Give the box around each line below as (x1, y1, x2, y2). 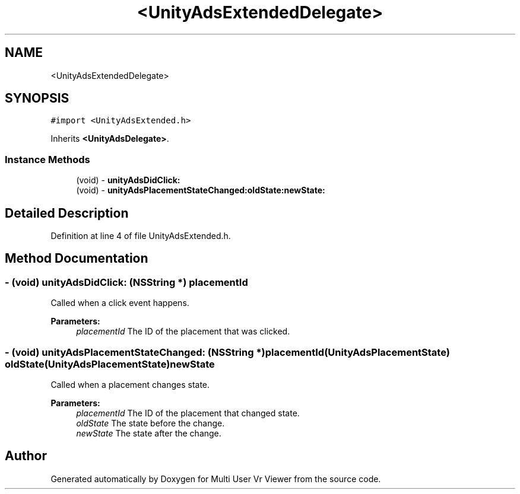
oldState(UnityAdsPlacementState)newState (5, 358, 215, 370)
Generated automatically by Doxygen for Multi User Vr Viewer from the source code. (50, 473, 381, 484)
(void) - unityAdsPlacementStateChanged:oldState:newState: (76, 185, 325, 196)
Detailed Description (5, 205, 129, 221)
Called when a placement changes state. (50, 380, 210, 390)
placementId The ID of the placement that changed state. (76, 408, 300, 418)
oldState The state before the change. (76, 418, 225, 428)
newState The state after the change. (76, 428, 221, 438)
